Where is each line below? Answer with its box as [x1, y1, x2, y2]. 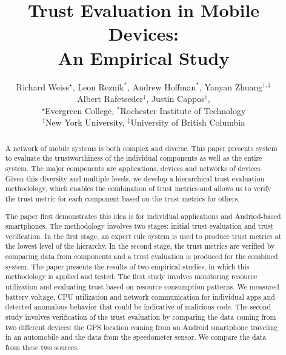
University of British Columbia [130, 116, 245, 129]
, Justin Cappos [146, 92, 205, 105]
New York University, [45, 116, 125, 129]
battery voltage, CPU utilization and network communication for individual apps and [5, 291, 275, 302]
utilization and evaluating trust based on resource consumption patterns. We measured [5, 282, 279, 292]
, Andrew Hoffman [127, 80, 196, 93]
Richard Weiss [16, 80, 69, 93]
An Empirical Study [58, 45, 230, 70]
